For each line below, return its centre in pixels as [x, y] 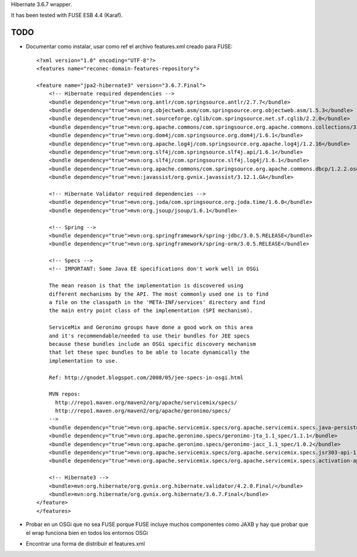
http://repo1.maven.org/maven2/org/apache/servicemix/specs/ [146, 402]
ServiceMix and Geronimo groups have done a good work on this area [151, 327]
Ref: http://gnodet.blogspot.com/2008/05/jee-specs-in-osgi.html [146, 377]
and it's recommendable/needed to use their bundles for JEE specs [149, 336]
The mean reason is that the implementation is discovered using [146, 286]
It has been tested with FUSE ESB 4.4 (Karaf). [67, 16]
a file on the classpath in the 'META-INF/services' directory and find [157, 302]
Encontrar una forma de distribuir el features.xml [85, 543]
